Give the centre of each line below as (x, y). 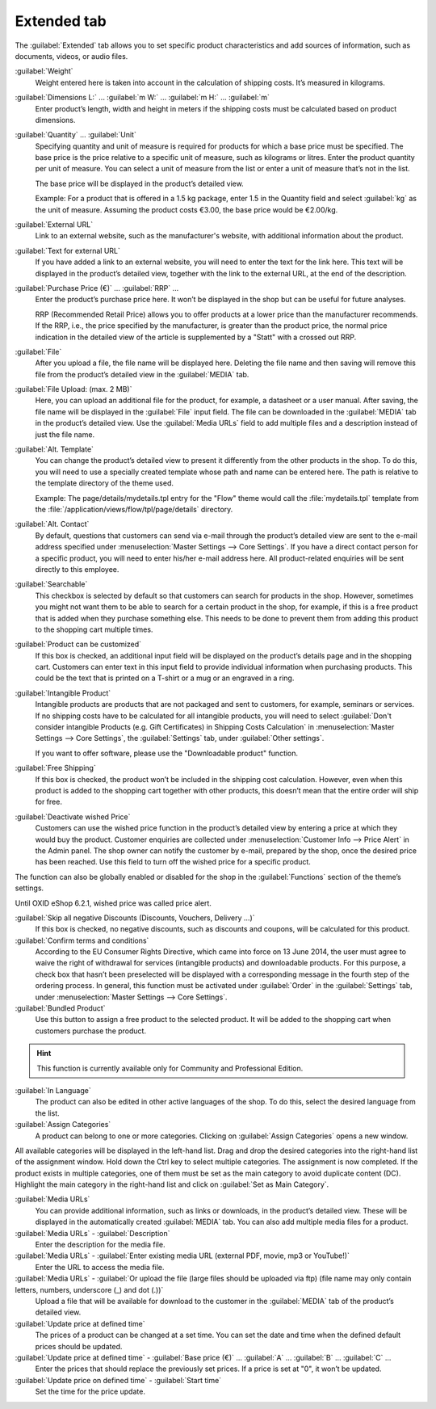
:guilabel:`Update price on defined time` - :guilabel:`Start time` (118, 1380)
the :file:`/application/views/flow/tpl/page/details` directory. (134, 509)
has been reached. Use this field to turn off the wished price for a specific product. (173, 862)
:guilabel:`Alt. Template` (55, 449)
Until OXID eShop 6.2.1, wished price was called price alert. (113, 903)
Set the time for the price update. (90, 1392)
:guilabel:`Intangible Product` (63, 693)
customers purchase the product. (91, 1031)
